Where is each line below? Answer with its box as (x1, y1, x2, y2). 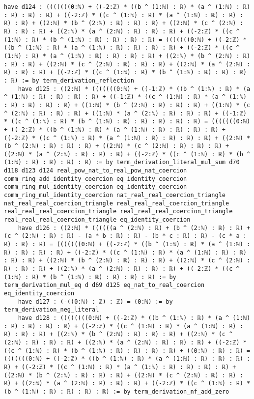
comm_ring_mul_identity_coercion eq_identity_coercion (4, 183, 187, 191)
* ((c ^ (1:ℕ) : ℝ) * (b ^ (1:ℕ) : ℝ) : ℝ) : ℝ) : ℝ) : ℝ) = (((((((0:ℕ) (4, 118, 251, 125)
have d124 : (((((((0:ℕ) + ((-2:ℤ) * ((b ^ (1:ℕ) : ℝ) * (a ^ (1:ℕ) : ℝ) (4, 3, 251, 10)
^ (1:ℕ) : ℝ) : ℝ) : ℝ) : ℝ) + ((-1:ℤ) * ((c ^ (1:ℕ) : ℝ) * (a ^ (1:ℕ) (4, 93, 247, 101)
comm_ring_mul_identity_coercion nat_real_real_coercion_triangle (4, 192, 226, 199)
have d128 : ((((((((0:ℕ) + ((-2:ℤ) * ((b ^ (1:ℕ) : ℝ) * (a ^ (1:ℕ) (18, 314, 251, 321)
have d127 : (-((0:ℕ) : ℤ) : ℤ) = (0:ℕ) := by (18, 298, 173, 305)
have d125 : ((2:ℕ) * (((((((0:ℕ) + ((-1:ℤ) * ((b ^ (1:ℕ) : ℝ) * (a (18, 85, 251, 92)
